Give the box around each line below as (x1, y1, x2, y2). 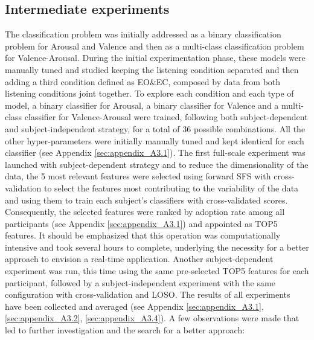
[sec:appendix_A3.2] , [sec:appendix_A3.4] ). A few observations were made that (5, 312, 300, 324)
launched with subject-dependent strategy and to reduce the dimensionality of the (5, 158, 309, 170)
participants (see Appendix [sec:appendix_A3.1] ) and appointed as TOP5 (5, 217, 278, 229)
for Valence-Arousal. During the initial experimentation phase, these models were (5, 51, 306, 64)
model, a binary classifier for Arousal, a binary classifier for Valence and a (5, 98, 279, 111)
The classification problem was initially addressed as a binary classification (5, 28, 281, 40)
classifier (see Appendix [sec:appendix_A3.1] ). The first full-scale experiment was (5, 146, 306, 159)
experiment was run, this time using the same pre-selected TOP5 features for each (5, 265, 309, 277)
